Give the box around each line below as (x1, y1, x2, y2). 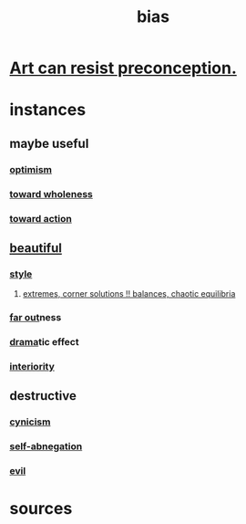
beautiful (9, 240, 62, 256)
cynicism (9, 415, 51, 428)
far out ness (9, 311, 62, 324)
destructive (9, 388, 77, 403)
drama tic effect (9, 336, 79, 349)
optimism (9, 162, 53, 175)
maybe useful (9, 135, 89, 152)
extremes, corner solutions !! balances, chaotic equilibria (22, 288, 236, 299)
